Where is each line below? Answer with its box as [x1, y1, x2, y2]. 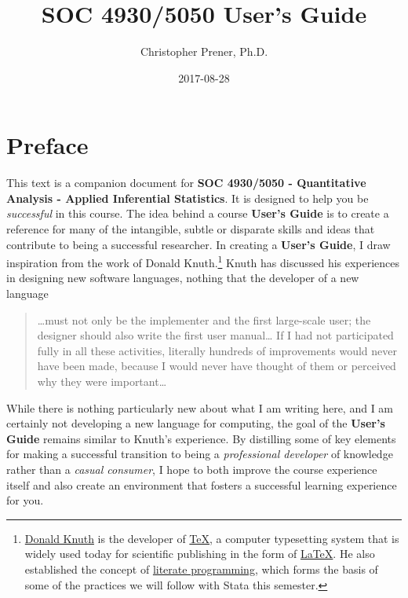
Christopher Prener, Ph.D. [140, 43, 268, 60]
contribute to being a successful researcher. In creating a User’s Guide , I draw [6, 236, 391, 252]
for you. [6, 492, 44, 508]
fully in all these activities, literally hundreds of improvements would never [37, 342, 398, 358]
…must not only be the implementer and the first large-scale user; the [37, 311, 371, 328]
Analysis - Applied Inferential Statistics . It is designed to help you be [6, 189, 369, 206]
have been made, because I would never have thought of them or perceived [37, 358, 396, 374]
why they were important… [37, 373, 167, 390]
